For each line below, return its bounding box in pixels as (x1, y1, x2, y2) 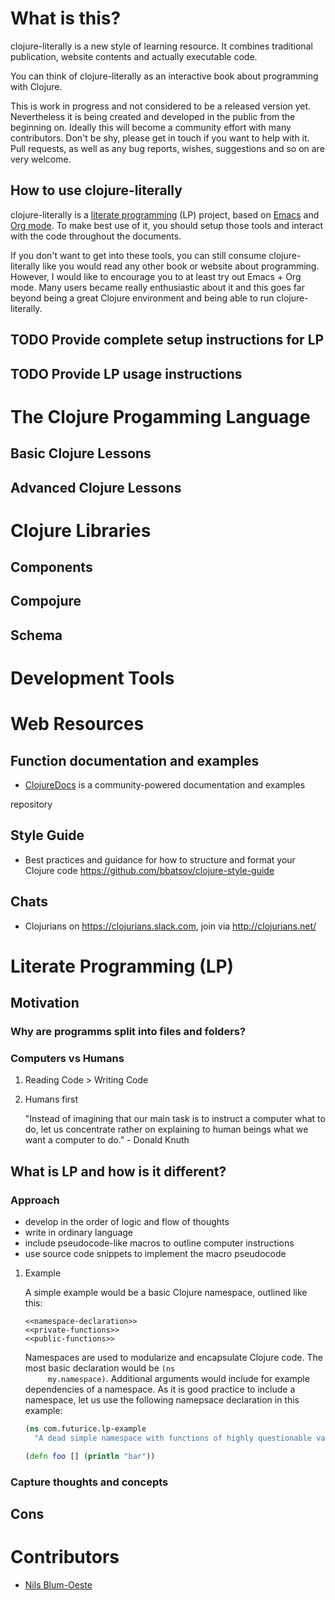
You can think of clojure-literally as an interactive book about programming (10, 70, 319, 82)
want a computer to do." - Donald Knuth (24, 1134, 190, 1146)
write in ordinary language (24, 1227, 134, 1239)
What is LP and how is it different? (10, 1163, 227, 1180)
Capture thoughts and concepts (10, 1475, 169, 1489)
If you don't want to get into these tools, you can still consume (10, 249, 267, 261)
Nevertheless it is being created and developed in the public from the (10, 110, 296, 122)
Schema (10, 627, 63, 644)
